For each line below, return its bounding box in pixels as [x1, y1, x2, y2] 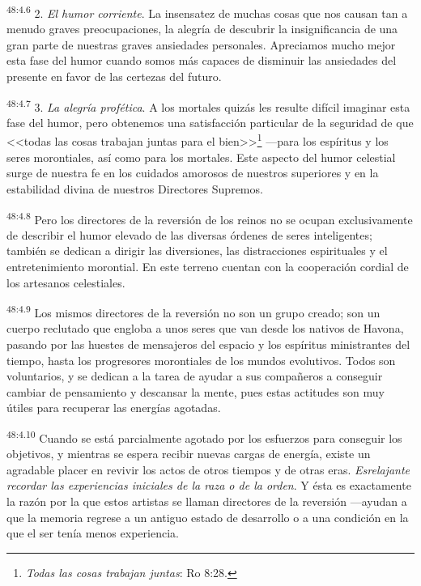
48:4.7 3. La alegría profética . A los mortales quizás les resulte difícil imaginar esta [6, 96, 410, 115]
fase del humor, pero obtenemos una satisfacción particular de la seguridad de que [6, 113, 414, 130]
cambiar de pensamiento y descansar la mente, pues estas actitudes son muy [6, 383, 385, 400]
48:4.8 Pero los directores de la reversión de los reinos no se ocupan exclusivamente [6, 208, 413, 227]
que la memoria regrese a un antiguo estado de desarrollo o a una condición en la [6, 508, 409, 525]
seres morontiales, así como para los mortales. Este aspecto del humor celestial [6, 148, 396, 165]
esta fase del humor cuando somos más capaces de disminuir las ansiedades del [6, 52, 397, 69]
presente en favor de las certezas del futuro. [6, 68, 222, 85]
